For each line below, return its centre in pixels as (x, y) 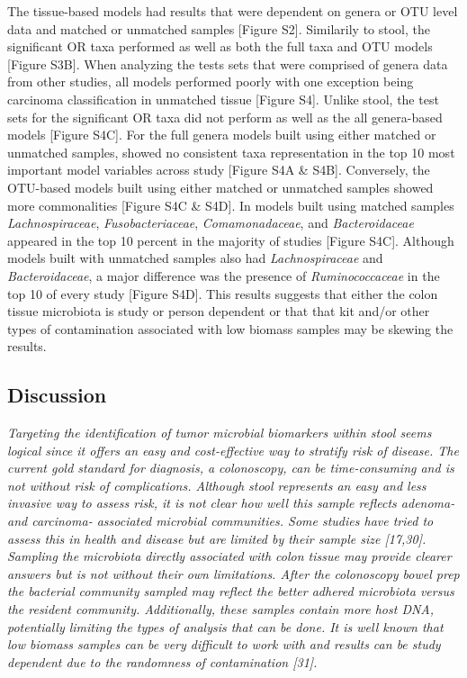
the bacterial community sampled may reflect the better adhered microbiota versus (231, 591)
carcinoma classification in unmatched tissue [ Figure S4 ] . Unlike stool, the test (223, 99)
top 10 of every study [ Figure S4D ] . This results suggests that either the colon (223, 293)
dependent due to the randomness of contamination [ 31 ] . (162, 661)
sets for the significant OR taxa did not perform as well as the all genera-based (225, 117)
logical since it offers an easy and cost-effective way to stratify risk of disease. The (233, 450)
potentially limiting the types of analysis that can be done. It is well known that (225, 626)
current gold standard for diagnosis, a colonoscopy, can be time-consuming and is (231, 468)
